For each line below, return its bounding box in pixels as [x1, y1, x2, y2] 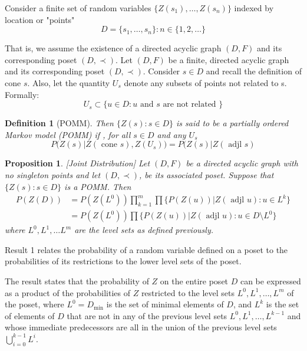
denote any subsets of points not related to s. [124, 76, 287, 88]
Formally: [5, 88, 39, 100]
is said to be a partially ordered [176, 117, 289, 129]
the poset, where [5, 298, 64, 310]
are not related [163, 100, 216, 109]
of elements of [5, 309, 55, 322]
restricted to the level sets [141, 286, 235, 298]
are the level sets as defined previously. [74, 224, 213, 236]
